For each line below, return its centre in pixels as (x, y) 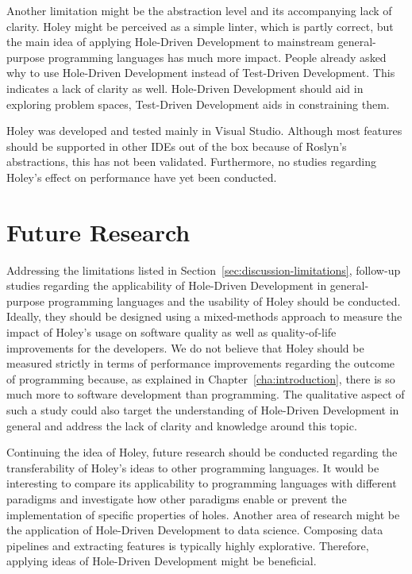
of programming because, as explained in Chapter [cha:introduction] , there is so (201, 378)
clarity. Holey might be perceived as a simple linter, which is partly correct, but (200, 26)
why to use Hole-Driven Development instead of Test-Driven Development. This (201, 73)
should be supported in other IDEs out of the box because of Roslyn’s (177, 146)
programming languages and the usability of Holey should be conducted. (224, 300)
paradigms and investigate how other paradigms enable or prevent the (177, 498)
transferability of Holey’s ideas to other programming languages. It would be (193, 467)
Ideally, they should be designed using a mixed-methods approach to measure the (204, 316)
